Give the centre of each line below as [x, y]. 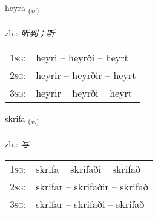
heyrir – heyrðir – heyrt [86, 75]
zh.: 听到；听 [30, 33]
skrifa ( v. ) [22, 119]
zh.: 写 [17, 144]
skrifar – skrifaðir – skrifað [92, 186]
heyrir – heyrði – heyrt [84, 93]
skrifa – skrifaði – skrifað [88, 169]
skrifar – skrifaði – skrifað [90, 204]
